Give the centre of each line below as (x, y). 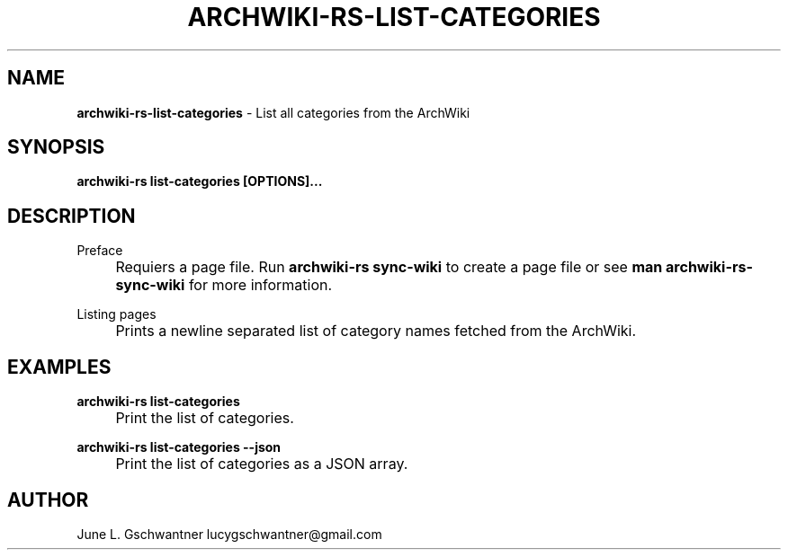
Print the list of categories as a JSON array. (262, 464)
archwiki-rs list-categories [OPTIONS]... (200, 181)
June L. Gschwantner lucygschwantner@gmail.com (229, 534)
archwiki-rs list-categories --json (179, 447)
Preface (100, 251)
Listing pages (116, 314)
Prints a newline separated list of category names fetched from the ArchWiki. (376, 331)
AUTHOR (48, 500)
